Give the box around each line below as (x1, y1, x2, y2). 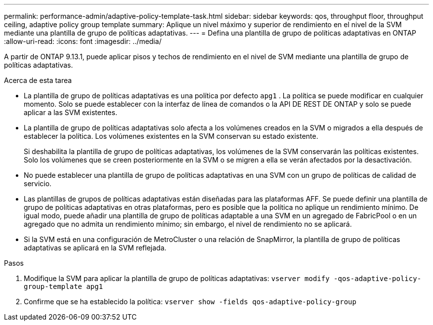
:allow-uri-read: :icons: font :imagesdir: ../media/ (4, 37, 162, 45)
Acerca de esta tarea (4, 76, 72, 84)
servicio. (24, 179, 52, 188)
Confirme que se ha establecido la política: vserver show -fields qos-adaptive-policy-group (24, 297, 356, 306)
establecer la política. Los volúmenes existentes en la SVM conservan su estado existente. (24, 132, 318, 140)
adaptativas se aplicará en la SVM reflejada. (24, 244, 167, 252)
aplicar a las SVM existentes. (24, 108, 118, 117)
